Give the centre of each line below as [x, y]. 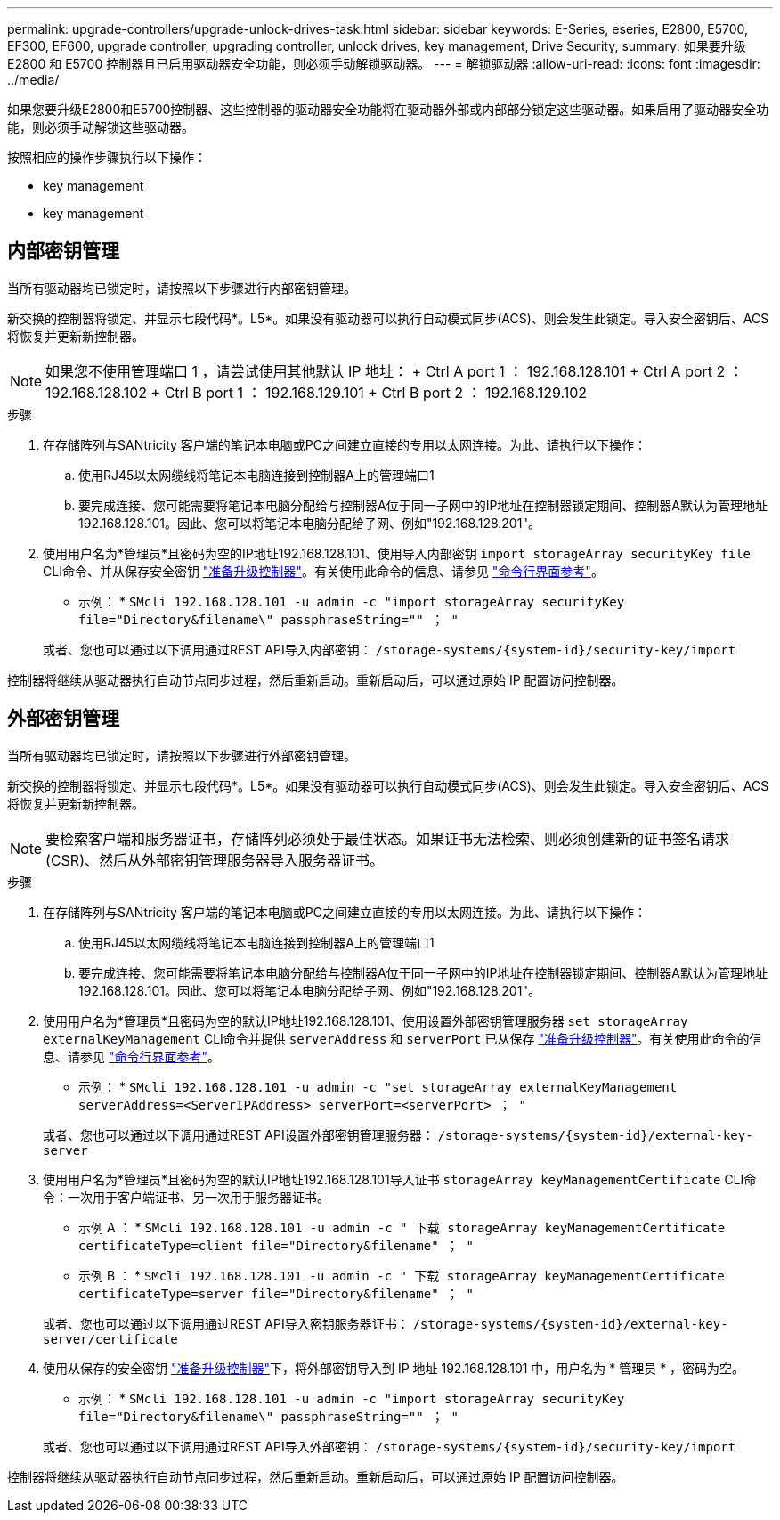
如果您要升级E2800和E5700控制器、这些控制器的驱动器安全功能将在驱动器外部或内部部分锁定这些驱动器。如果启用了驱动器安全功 [388, 109]
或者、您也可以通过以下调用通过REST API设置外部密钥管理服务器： [239, 1134]
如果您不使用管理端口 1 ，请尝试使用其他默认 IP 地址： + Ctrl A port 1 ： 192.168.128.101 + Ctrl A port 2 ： [394, 371]
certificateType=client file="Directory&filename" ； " [276, 1245]
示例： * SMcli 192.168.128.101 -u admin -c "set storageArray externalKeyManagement [378, 1086]
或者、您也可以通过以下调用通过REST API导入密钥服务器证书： [226, 1323]
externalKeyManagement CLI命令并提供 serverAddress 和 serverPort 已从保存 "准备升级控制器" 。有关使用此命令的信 [402, 1038]
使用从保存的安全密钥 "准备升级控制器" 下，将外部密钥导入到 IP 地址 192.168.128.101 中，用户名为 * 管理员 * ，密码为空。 [394, 1368]
